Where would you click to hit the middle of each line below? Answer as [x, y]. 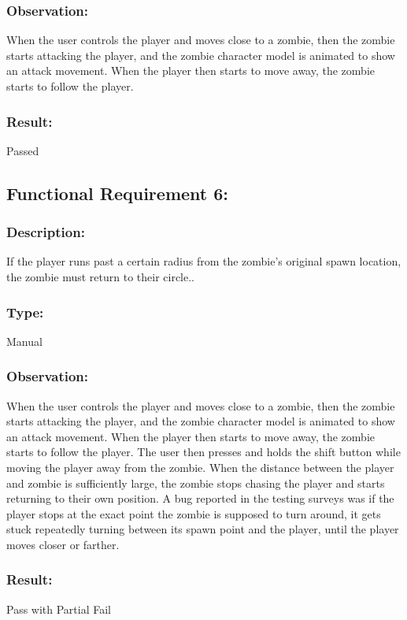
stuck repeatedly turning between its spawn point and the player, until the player [203, 529]
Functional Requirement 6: [118, 193]
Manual [24, 341]
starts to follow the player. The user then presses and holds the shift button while [203, 452]
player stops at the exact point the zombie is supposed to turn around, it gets [194, 513]
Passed [23, 150]
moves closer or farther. [63, 544]
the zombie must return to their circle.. [100, 277]
